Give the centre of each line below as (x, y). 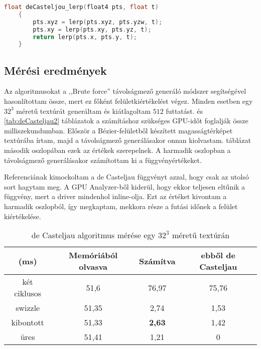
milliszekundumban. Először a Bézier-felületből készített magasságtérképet (118, 130)
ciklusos (28, 293)
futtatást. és (184, 111)
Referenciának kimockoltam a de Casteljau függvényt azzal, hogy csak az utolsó (126, 177)
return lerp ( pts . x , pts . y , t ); (85, 37)
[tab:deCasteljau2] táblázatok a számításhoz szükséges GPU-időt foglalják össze (126, 121)
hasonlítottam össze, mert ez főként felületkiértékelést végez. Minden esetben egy (128, 101)
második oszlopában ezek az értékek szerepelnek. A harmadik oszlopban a (117, 150)
